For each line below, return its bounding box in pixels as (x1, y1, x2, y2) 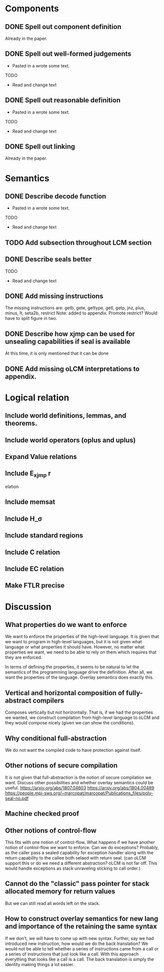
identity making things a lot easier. (5, 961, 74, 967)
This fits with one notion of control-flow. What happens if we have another (5, 839, 155, 845)
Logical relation (5, 392, 70, 403)
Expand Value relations (5, 453, 77, 461)
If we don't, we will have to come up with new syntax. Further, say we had (5, 935, 154, 941)
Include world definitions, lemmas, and (5, 411, 126, 420)
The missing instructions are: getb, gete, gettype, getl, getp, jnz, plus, (5, 305, 145, 311)
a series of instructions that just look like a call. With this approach (5, 951, 139, 957)
